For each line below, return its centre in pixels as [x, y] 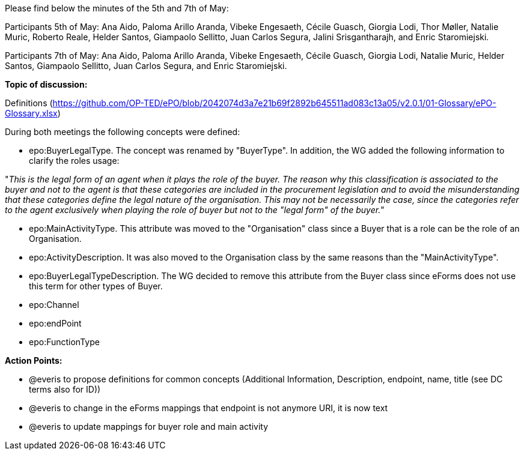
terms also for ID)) [65, 389]
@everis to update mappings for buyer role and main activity [149, 426]
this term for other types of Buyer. [96, 286]
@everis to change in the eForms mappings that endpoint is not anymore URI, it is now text [209, 408]
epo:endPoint [55, 323]
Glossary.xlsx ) [33, 113]
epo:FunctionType [64, 342]
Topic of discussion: [46, 84]
